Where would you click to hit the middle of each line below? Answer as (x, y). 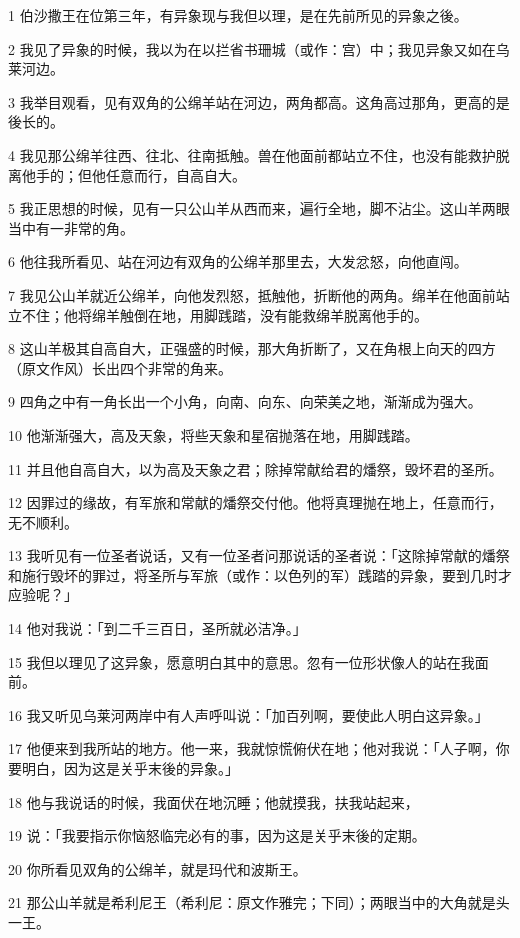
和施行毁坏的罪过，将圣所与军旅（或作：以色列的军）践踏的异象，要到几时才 (260, 574)
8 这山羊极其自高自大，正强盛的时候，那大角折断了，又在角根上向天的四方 (252, 348)
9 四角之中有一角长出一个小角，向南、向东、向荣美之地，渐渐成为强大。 (245, 401)
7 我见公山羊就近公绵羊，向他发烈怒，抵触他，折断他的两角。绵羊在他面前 (252, 294)
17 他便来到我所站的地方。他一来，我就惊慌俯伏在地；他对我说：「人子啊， (252, 748)
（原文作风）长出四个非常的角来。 (120, 367)
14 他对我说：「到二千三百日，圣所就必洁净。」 (157, 628)
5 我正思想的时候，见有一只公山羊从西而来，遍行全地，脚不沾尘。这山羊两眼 (259, 208)
